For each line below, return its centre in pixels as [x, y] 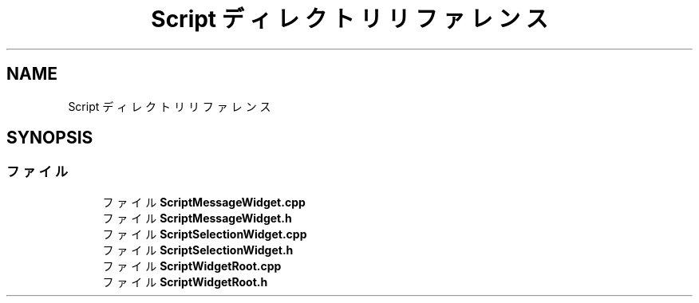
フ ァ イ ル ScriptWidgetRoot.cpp [192, 266]
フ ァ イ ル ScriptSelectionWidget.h [198, 250]
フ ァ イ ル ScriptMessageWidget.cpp [204, 202]
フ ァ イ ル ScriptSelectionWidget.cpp [205, 234]
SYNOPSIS [50, 138]
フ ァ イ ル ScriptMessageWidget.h [197, 218]
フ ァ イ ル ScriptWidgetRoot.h [185, 281]
